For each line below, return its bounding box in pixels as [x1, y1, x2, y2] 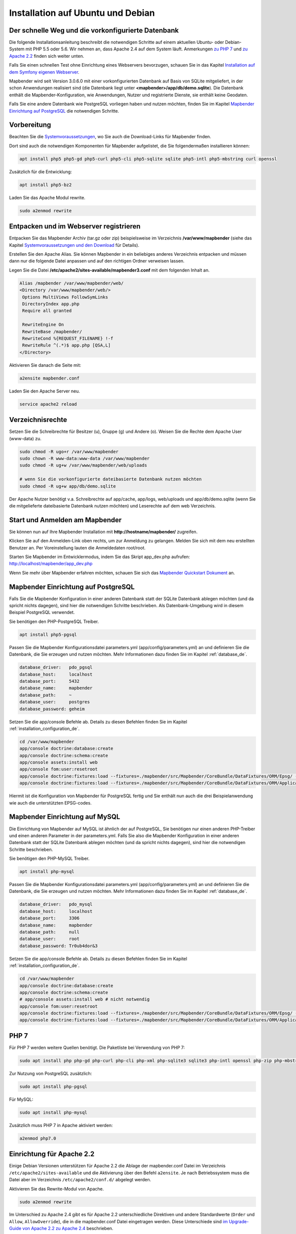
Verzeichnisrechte [9, 416, 68, 424]
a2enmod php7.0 [19, 1135, 56, 1141]
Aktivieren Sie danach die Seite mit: [9, 362, 81, 368]
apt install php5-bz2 [19, 182, 72, 188]
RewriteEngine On [22, 322, 64, 328]
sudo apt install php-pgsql [19, 1083, 87, 1089]
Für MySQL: [9, 1096, 34, 1102]
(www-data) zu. [9, 435, 41, 441]
